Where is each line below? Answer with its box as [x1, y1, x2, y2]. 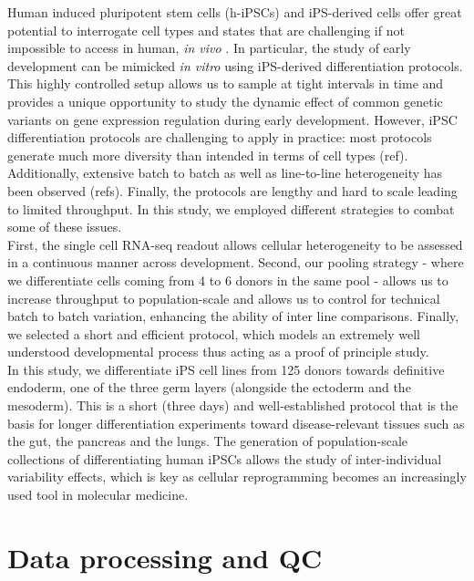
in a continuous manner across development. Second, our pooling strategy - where [7, 253, 464, 272]
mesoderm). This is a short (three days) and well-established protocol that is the [7, 396, 459, 415]
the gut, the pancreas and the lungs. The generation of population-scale [7, 431, 407, 451]
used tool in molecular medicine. [7, 485, 189, 504]
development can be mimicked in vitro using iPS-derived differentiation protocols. [7, 56, 463, 75]
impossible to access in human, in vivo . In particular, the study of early [7, 38, 411, 57]
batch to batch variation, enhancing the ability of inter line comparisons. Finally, [7, 306, 459, 326]
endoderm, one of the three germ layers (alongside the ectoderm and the [7, 378, 411, 397]
